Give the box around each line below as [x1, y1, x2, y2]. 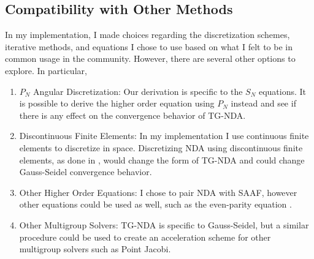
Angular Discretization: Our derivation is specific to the [33, 84, 243, 97]
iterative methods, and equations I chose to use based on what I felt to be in [5, 40, 293, 53]
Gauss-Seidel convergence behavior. [19, 165, 152, 178]
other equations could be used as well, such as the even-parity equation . [19, 198, 292, 211]
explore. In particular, [5, 64, 87, 77]
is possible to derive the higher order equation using [19, 97, 215, 110]
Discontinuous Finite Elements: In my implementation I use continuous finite [19, 129, 309, 142]
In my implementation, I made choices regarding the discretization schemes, [5, 28, 290, 41]
